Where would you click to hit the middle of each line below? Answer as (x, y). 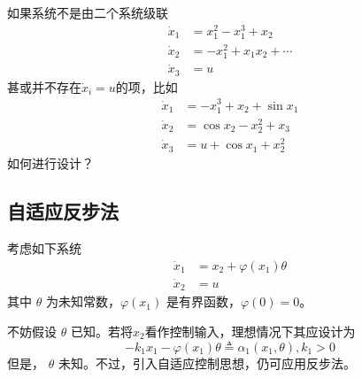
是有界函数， (203, 301)
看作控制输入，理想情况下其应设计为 (250, 331)
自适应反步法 (63, 211)
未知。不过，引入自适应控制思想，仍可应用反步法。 (207, 363)
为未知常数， (83, 301)
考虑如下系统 (44, 248)
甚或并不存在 (44, 86)
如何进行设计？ (50, 163)
